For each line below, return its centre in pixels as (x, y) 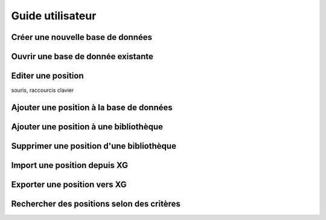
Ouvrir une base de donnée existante (82, 57)
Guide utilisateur (54, 16)
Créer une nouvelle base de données (82, 37)
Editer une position (47, 76)
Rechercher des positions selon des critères (96, 203)
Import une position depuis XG (69, 165)
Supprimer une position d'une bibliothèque (94, 146)
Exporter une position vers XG (69, 184)
